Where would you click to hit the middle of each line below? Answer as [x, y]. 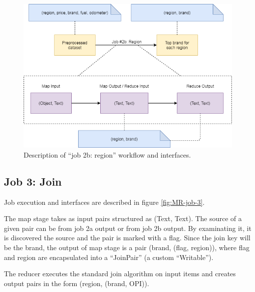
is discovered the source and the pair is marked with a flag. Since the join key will [127, 238]
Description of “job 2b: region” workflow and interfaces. [107, 154]
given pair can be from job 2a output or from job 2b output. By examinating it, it [128, 228]
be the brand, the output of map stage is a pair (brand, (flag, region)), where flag [127, 247]
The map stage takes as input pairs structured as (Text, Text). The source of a [123, 218]
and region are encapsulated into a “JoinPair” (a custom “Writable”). [109, 257]
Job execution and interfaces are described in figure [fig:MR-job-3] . [104, 202]
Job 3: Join [33, 181]
